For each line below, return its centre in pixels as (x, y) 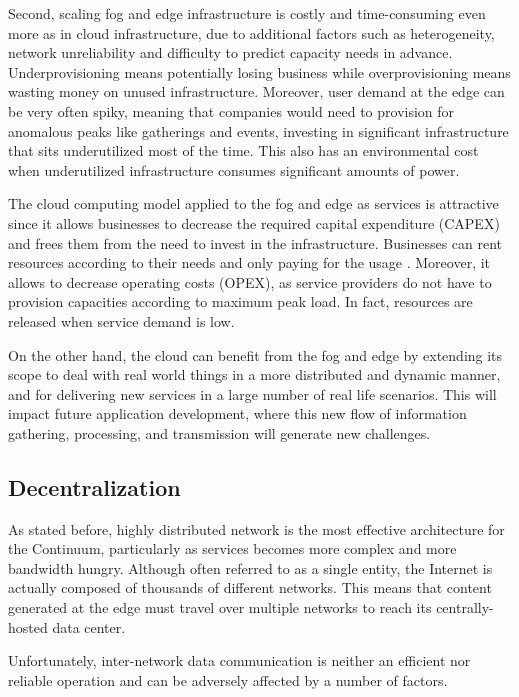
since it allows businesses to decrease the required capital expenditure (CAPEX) (254, 222)
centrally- (465, 607)
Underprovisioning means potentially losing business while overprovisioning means (259, 71)
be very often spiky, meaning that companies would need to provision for (231, 110)
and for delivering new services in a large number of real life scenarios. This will (252, 393)
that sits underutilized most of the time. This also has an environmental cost (243, 150)
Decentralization (94, 486)
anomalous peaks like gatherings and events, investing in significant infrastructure (258, 130)
